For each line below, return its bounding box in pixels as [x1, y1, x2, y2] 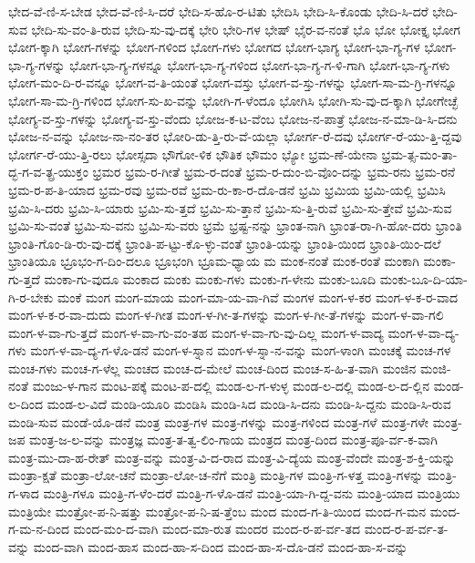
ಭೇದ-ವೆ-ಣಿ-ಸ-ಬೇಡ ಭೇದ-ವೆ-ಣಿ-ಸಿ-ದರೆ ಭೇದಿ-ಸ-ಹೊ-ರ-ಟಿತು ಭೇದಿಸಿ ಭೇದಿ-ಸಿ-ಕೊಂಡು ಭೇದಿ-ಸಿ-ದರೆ [8, 2, 429, 20]
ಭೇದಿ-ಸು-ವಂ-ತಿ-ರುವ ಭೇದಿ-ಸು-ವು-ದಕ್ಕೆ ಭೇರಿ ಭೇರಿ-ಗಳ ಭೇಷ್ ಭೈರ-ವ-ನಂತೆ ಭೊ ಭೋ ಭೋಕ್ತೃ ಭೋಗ [31, 19, 460, 38]
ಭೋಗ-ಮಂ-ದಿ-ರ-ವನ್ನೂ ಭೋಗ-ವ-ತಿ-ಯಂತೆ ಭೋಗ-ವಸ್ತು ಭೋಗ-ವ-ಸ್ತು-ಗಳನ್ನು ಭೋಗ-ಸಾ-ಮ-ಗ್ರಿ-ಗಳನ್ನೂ [8, 73, 458, 92]
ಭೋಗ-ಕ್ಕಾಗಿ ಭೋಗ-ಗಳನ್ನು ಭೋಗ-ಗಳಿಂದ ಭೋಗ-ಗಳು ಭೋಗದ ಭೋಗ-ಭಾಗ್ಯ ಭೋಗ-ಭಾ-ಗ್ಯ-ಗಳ [8, 37, 420, 56]
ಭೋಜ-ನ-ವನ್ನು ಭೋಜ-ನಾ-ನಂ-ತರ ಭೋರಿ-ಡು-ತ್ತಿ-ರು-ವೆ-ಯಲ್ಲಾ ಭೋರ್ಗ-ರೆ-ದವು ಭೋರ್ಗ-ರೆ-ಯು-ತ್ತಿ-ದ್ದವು [8, 127, 462, 146]
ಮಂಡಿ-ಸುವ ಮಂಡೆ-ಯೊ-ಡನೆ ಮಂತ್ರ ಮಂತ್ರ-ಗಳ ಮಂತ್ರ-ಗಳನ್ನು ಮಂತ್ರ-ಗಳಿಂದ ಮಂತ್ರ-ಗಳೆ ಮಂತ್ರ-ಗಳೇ [8, 412, 429, 431]
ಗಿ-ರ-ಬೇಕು [8, 287, 54, 306]
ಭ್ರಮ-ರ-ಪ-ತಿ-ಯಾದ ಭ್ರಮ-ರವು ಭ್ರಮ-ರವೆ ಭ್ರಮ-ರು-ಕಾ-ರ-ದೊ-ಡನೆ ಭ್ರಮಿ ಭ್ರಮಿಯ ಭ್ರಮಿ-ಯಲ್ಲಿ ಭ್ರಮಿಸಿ [8, 179, 446, 199]
